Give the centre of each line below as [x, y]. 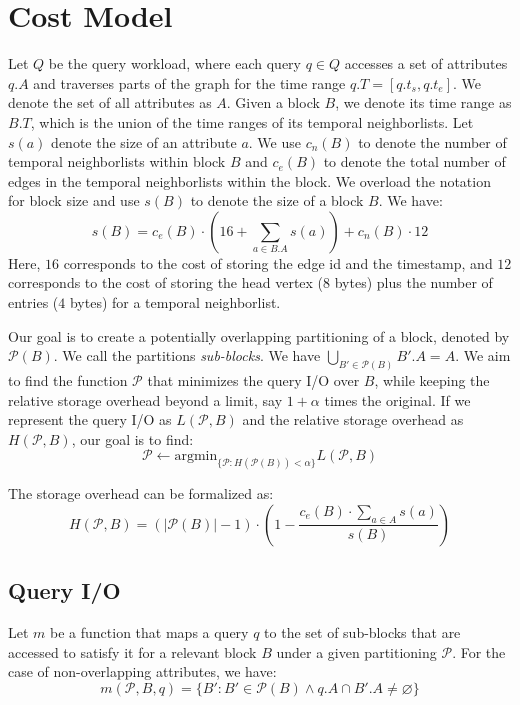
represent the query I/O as [90, 419]
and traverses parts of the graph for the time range [189, 82]
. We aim [483, 355]
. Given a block [273, 102]
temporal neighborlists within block [117, 161]
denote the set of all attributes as [110, 102]
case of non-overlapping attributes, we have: [142, 671]
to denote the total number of [414, 161]
